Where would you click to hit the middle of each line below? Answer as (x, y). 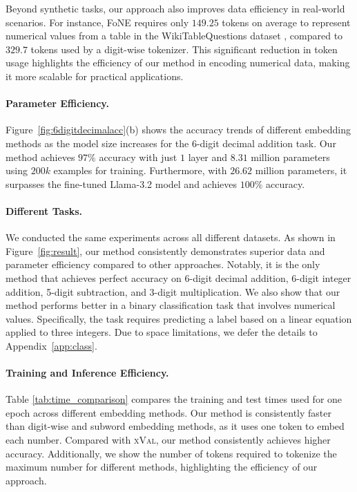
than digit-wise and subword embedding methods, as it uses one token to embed (175, 426)
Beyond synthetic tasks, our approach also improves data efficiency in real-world (175, 8)
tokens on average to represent (286, 22)
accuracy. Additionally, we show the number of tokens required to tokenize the (171, 453)
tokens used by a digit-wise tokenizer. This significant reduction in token (184, 49)
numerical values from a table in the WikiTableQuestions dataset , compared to (174, 36)
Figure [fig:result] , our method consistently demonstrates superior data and (165, 250)
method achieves (40, 157)
